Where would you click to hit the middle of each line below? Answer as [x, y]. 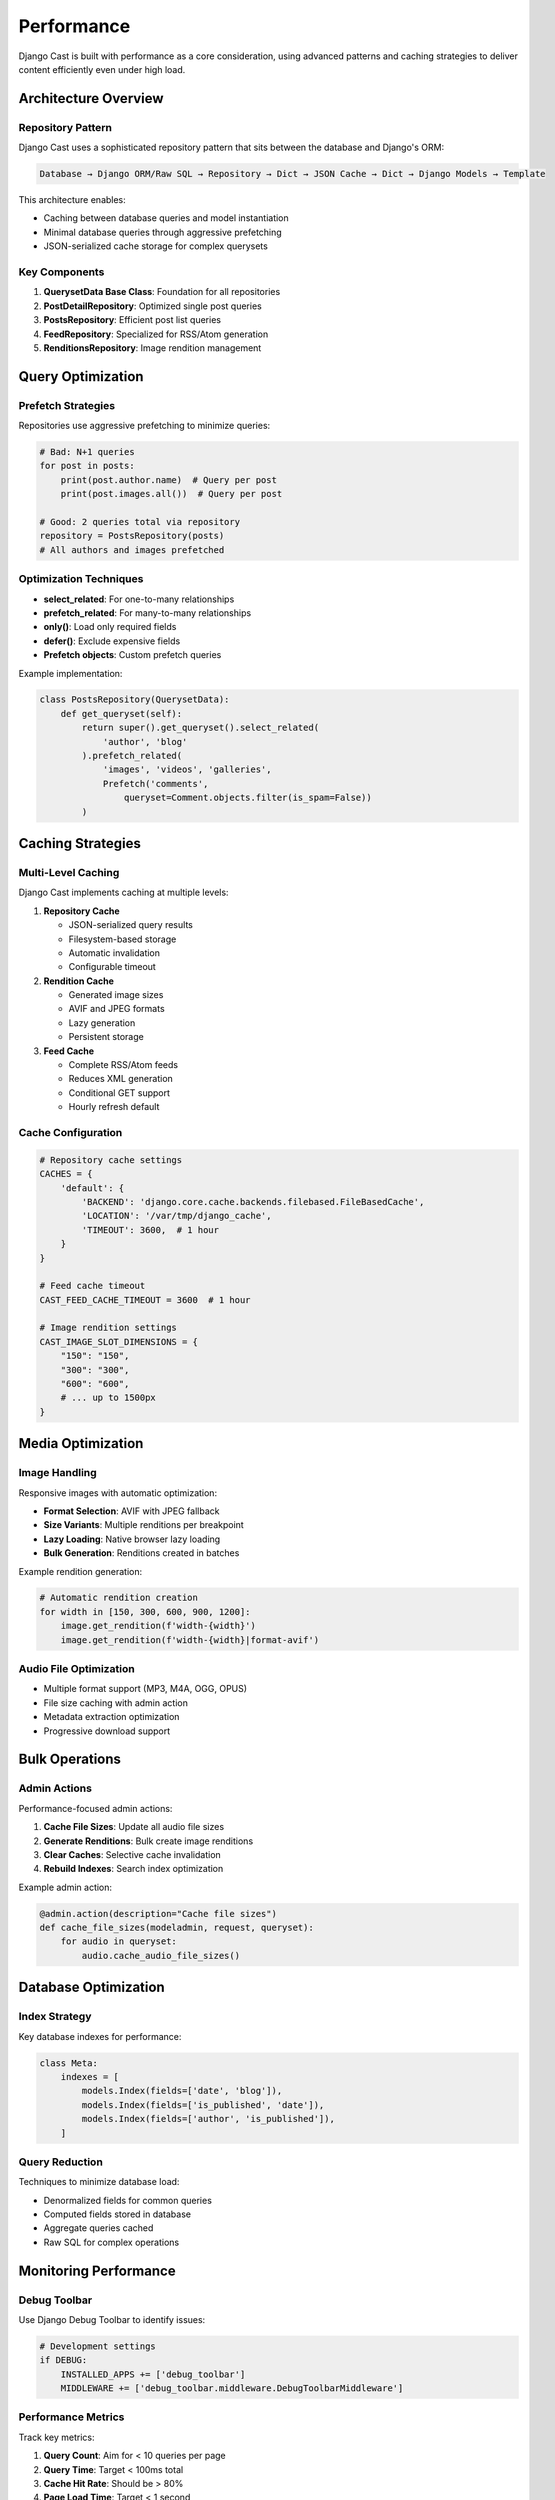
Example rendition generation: [80, 1571]
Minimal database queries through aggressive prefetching [162, 232]
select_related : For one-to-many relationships [139, 599]
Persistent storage [106, 1037]
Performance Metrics [71, 2417]
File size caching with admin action [116, 1702]
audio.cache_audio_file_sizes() [160, 1955]
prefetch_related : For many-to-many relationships [147, 612]
